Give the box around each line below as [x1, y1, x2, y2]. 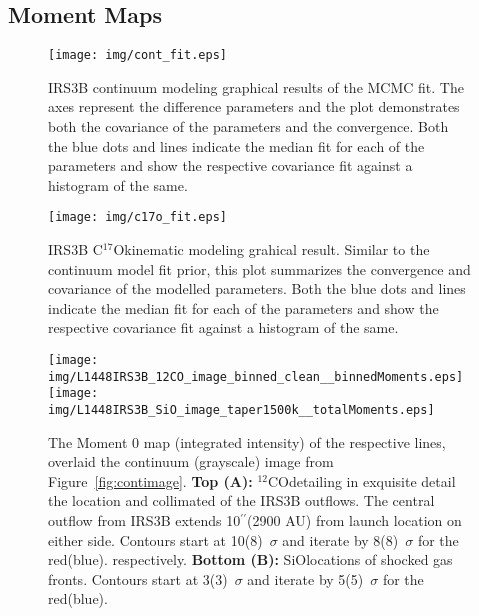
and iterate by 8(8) [282, 529, 399, 550]
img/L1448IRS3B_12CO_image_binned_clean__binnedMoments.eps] [48, 369, 464, 384]
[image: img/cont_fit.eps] [48, 48, 227, 63]
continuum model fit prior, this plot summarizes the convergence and [48, 258, 471, 279]
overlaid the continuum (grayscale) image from [48, 451, 334, 472]
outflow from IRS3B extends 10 [48, 510, 241, 531]
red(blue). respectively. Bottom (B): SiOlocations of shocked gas [48, 549, 453, 570]
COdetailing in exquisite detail [268, 470, 456, 491]
